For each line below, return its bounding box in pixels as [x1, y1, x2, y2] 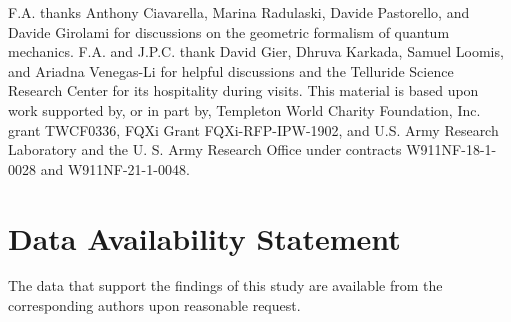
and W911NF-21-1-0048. [40, 158, 190, 179]
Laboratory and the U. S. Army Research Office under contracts [8, 139, 402, 160]
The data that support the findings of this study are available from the [8, 275, 443, 296]
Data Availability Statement [8, 217, 401, 258]
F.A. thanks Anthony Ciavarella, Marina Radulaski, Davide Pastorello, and [8, 2, 470, 22]
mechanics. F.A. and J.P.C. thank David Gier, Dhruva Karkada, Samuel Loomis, [8, 41, 504, 62]
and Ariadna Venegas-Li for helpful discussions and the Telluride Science [8, 60, 454, 81]
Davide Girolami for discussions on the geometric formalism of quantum [8, 21, 450, 42]
